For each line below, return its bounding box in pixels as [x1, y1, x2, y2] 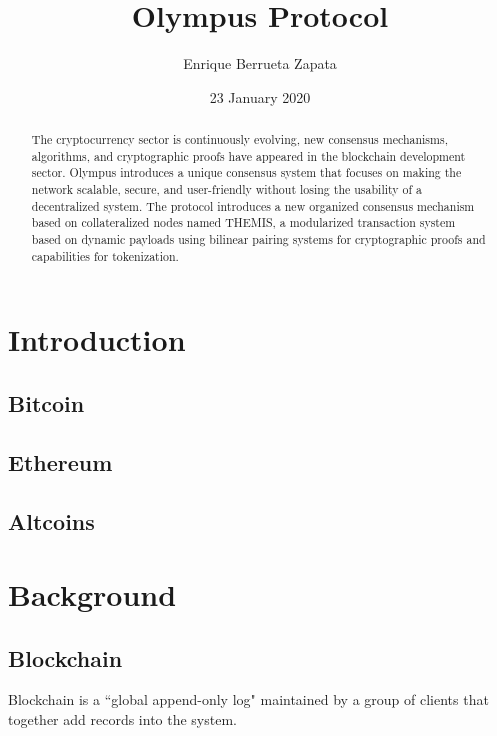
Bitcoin [8, 387, 85, 418]
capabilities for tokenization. [31, 247, 179, 264]
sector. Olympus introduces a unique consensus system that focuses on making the [31, 164, 462, 181]
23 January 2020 [209, 86, 311, 107]
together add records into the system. [8, 709, 237, 730]
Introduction [8, 319, 186, 360]
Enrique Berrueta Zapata [183, 53, 337, 74]
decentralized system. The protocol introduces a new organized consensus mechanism [31, 197, 475, 214]
